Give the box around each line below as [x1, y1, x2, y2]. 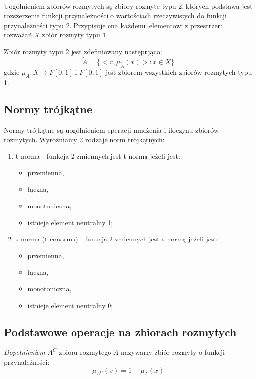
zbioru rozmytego [59, 347, 111, 357]
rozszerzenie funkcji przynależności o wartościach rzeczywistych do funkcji [4, 10, 227, 21]
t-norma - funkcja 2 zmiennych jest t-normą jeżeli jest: [15, 151, 180, 161]
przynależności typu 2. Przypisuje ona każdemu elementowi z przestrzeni [4, 20, 223, 30]
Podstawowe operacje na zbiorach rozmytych [4, 324, 237, 339]
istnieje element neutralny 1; [27, 217, 113, 227]
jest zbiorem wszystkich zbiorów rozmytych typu [105, 67, 252, 77]
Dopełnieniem [4, 347, 45, 357]
